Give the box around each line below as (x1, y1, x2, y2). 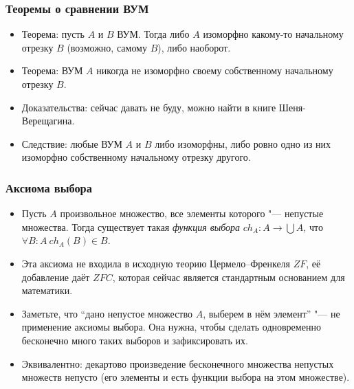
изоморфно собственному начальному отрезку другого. (21, 150, 251, 164)
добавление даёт (21, 269, 90, 284)
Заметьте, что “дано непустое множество (21, 306, 192, 320)
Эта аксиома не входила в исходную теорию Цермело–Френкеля (21, 256, 291, 270)
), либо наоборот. (157, 40, 231, 54)
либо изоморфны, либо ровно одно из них (155, 136, 331, 151)
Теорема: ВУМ (21, 63, 83, 78)
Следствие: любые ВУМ (21, 136, 122, 151)
